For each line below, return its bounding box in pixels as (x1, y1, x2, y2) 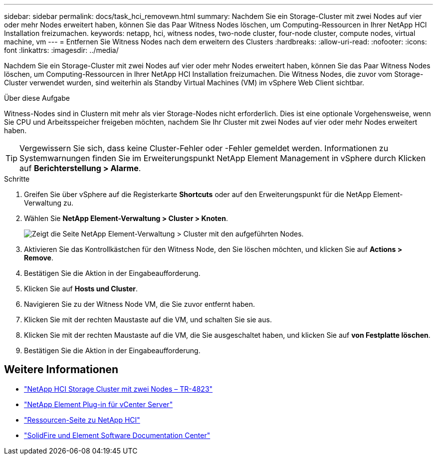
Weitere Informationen (4, 363, 119, 376)
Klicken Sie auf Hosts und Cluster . (24, 284, 138, 293)
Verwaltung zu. (24, 199, 74, 207)
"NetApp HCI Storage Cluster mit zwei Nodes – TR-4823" (24, 384, 213, 393)
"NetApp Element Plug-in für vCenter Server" (24, 400, 173, 409)
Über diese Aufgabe (4, 94, 70, 102)
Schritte (4, 175, 30, 183)
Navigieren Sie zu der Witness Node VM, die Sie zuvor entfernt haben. (24, 300, 255, 308)
